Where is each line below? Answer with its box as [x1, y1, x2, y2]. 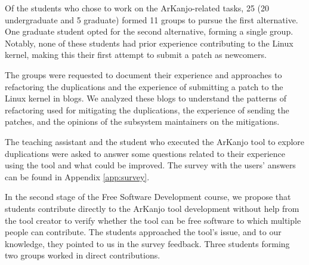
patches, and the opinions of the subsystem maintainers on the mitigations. [5, 115, 280, 128]
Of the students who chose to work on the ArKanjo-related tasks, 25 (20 [5, 2, 270, 14]
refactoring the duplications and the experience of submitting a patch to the [5, 80, 283, 93]
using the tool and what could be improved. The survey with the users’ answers [5, 159, 296, 171]
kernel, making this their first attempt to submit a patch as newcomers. [5, 48, 267, 61]
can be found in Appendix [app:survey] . [5, 170, 150, 183]
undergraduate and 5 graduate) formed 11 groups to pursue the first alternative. [5, 13, 298, 26]
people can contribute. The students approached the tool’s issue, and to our [5, 226, 282, 238]
